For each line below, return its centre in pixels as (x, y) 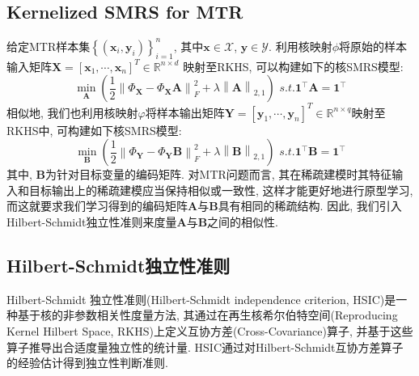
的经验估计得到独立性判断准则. (87, 363)
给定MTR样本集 (49, 46)
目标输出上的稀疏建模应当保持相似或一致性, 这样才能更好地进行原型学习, (221, 190)
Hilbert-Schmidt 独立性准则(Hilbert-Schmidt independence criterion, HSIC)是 (201, 299)
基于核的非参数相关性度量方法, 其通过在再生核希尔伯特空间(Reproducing (207, 315)
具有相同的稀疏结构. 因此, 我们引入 (310, 206)
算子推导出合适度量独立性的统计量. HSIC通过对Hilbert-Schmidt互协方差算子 (205, 346)
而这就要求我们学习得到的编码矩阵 (97, 206)
